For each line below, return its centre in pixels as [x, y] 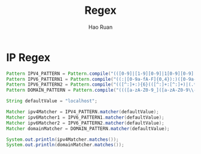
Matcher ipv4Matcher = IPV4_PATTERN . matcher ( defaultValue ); [83, 112]
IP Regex [28, 57]
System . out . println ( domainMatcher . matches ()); [65, 145]
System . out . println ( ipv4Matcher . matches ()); [63, 139]
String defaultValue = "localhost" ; [52, 101]
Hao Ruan [100, 27]
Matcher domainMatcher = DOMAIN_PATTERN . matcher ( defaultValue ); [88, 129]
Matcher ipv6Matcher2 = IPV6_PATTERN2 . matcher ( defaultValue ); [85, 123]
